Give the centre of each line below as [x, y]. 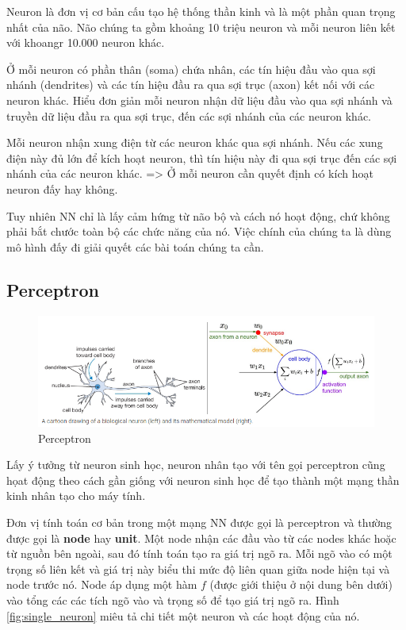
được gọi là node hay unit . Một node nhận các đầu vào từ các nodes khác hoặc [201, 538]
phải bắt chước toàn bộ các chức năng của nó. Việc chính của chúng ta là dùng [199, 231]
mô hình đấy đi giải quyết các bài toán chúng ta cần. [135, 246]
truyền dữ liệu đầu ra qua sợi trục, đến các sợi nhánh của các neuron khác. [189, 115]
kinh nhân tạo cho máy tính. [76, 496]
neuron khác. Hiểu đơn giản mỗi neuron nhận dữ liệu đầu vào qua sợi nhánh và [199, 100]
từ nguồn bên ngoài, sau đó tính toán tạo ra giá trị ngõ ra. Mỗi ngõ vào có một [199, 553]
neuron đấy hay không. [62, 188]
